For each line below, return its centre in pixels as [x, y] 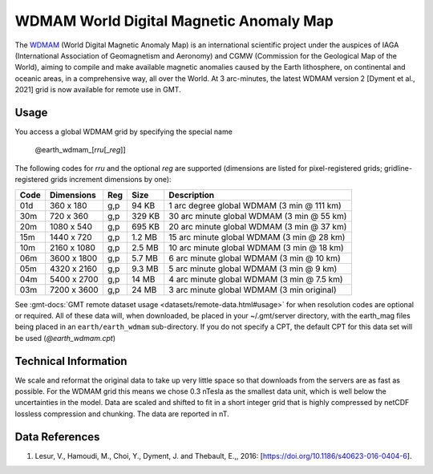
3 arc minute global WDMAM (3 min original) [253, 290]
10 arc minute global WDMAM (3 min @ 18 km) [256, 247]
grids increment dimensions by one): [111, 180]
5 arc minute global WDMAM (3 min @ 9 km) [253, 269]
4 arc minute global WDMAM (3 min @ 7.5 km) [256, 279]
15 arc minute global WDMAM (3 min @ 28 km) [257, 237]
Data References [57, 437]
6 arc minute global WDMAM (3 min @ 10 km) [255, 258]
